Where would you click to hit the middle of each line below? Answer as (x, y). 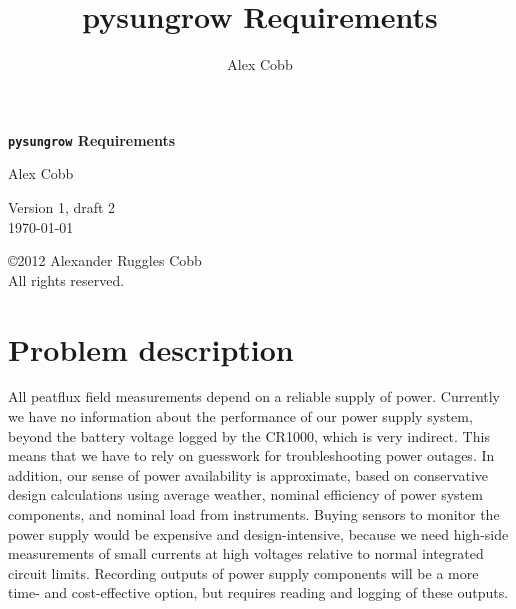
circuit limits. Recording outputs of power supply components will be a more (243, 572)
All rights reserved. (66, 279)
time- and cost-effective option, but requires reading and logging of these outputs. (258, 592)
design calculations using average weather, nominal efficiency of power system (245, 494)
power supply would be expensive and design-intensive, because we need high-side (258, 533)
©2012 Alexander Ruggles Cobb (105, 260)
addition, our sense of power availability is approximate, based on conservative (248, 474)
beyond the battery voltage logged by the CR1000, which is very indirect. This (249, 435)
